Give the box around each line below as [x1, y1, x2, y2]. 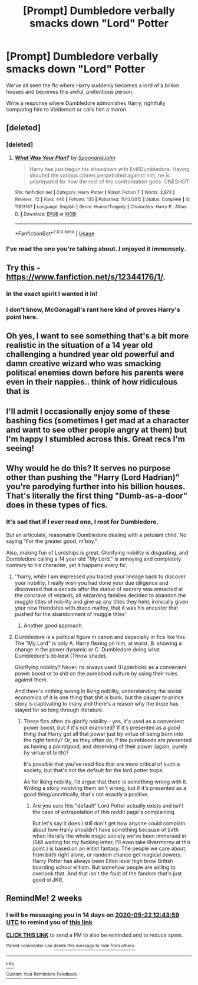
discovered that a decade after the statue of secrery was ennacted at [14, 585, 183, 592]
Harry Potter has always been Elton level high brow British [32, 857, 173, 864]
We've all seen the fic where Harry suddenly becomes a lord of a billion [6, 81, 180, 89]
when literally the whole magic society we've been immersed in [32, 832, 187, 839]
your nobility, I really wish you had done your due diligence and [14, 579, 169, 586]
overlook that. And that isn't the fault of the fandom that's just [32, 869, 182, 877]
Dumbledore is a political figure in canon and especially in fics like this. [14, 633, 187, 640]
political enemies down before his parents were [6, 368, 184, 378]
